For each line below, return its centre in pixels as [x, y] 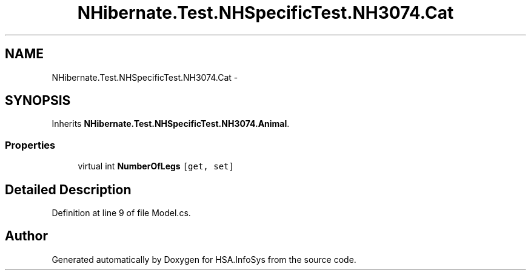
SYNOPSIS [38, 101]
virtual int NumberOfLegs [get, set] [156, 166]
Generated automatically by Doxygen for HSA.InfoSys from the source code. [204, 259]
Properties [30, 145]
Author [26, 236]
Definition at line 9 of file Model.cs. [121, 213]
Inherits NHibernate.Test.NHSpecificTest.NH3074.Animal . [171, 124]
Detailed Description [68, 189]
